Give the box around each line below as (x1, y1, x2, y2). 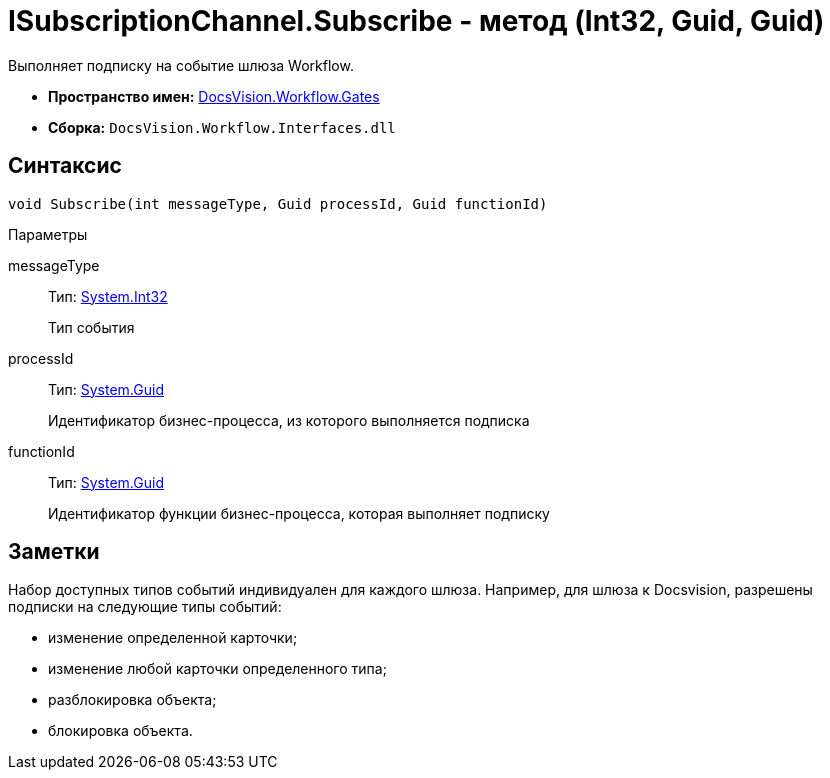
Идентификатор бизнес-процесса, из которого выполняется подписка (48, 411, 530, 429)
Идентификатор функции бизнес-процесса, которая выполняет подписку (48, 504, 550, 522)
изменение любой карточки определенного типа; (48, 660, 387, 678)
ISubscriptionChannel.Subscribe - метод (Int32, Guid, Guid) (8, 4, 825, 38)
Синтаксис (8, 153, 122, 179)
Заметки (8, 539, 100, 565)
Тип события (48, 318, 135, 336)
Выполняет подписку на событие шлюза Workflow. (8, 56, 354, 74)
